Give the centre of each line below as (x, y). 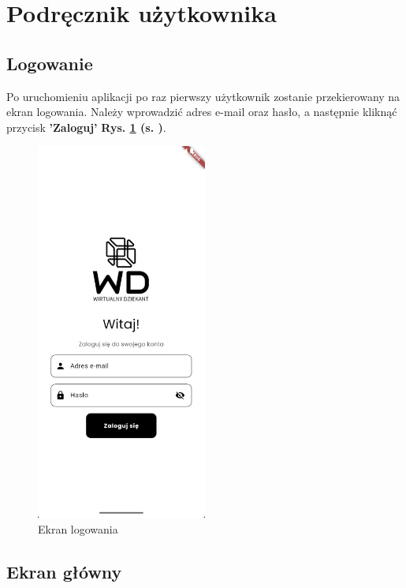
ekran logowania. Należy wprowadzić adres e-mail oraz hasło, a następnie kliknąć (202, 112)
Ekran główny (64, 571)
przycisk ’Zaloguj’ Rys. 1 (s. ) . (86, 127)
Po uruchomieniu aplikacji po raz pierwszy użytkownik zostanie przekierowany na (203, 96)
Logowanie (50, 63)
